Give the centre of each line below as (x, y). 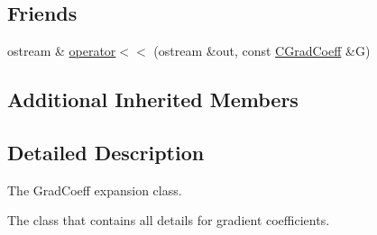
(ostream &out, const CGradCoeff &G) (262, 51)
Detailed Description (106, 152)
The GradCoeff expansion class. (95, 190)
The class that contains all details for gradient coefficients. (169, 220)
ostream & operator (62, 51)
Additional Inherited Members (153, 99)
